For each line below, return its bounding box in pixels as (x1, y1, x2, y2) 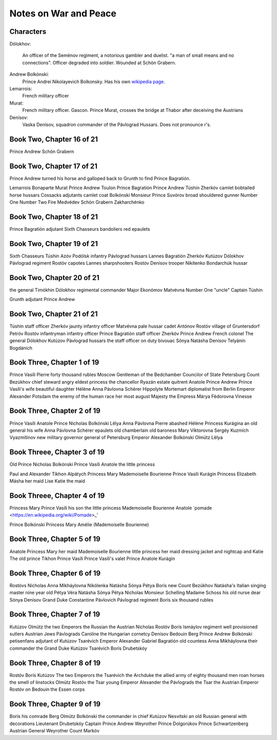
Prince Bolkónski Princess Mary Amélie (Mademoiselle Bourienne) (9, 521, 149, 528)
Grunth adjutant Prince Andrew (9, 296, 75, 303)
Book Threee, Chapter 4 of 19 (9, 491, 105, 500)
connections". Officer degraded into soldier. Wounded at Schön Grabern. (22, 59, 176, 66)
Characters (9, 27, 46, 36)
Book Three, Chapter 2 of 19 (9, 407, 101, 415)
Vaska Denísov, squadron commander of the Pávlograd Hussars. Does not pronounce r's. (22, 121, 211, 128)
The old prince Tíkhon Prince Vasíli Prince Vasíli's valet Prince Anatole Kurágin (9, 555, 175, 562)
